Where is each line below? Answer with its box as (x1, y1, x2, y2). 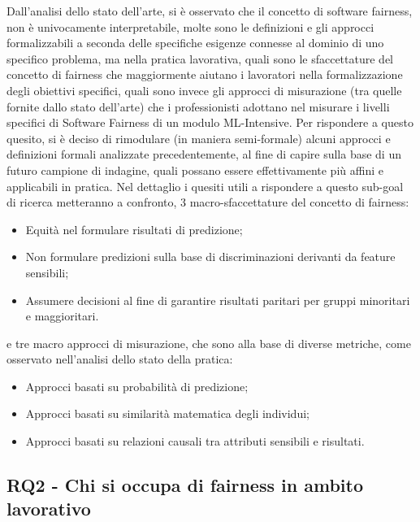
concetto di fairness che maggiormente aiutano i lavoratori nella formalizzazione (6, 66, 403, 83)
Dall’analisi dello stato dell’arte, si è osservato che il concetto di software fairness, (6, 2, 413, 19)
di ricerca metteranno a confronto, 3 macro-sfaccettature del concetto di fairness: (6, 194, 409, 211)
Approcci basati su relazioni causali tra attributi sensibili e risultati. (25, 433, 365, 450)
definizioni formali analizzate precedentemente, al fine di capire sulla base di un (6, 146, 401, 163)
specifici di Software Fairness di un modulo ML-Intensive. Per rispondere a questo (6, 114, 414, 131)
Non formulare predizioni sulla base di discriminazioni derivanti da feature (25, 248, 396, 265)
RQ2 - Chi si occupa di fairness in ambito (6, 472, 363, 498)
